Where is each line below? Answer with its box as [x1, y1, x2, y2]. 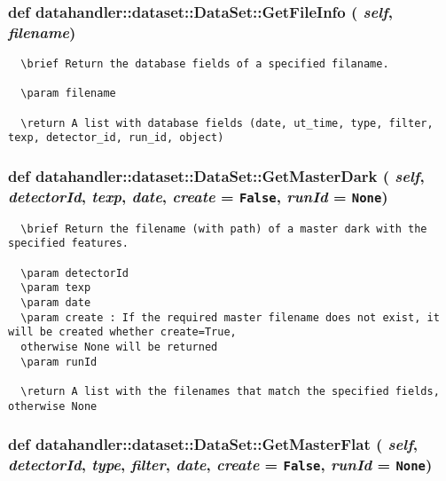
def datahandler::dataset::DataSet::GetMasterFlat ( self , [8, 433, 418, 455]
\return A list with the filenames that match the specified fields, [20, 385, 440, 398]
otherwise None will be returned [20, 341, 218, 354]
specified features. [8, 237, 129, 250]
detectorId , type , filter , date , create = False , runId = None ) [8, 453, 433, 476]
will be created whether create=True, [8, 326, 237, 339]
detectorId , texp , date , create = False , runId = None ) [8, 185, 388, 207]
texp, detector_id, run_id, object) [8, 131, 224, 145]
